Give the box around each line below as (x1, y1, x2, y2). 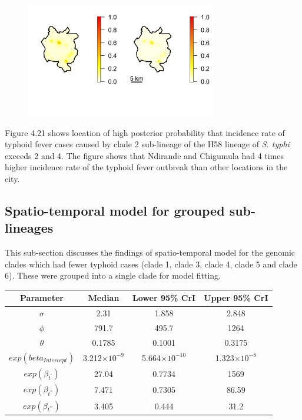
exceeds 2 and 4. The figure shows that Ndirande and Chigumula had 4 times (5, 149, 284, 161)
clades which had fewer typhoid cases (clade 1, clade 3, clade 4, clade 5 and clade (5, 257, 297, 270)
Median (88, 292, 120, 304)
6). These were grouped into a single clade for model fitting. (5, 269, 221, 282)
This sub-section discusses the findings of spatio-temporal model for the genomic (5, 246, 296, 259)
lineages (5, 219, 54, 237)
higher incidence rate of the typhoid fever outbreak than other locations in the (5, 161, 288, 173)
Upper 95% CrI (204, 292, 268, 304)
